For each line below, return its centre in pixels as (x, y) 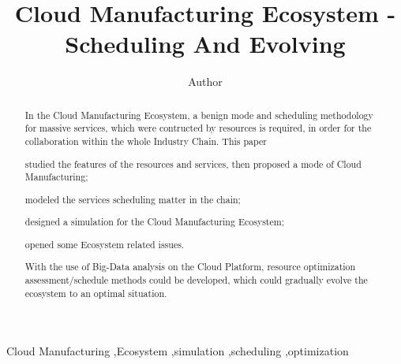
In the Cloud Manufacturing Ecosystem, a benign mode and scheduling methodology (199, 115)
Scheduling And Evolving (205, 44)
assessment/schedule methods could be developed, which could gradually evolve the (196, 280)
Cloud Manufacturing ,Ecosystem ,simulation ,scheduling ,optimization (178, 351)
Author (205, 82)
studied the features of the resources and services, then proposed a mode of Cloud (193, 163)
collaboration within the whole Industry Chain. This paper (146, 141)
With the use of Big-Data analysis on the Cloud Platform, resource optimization (190, 267)
